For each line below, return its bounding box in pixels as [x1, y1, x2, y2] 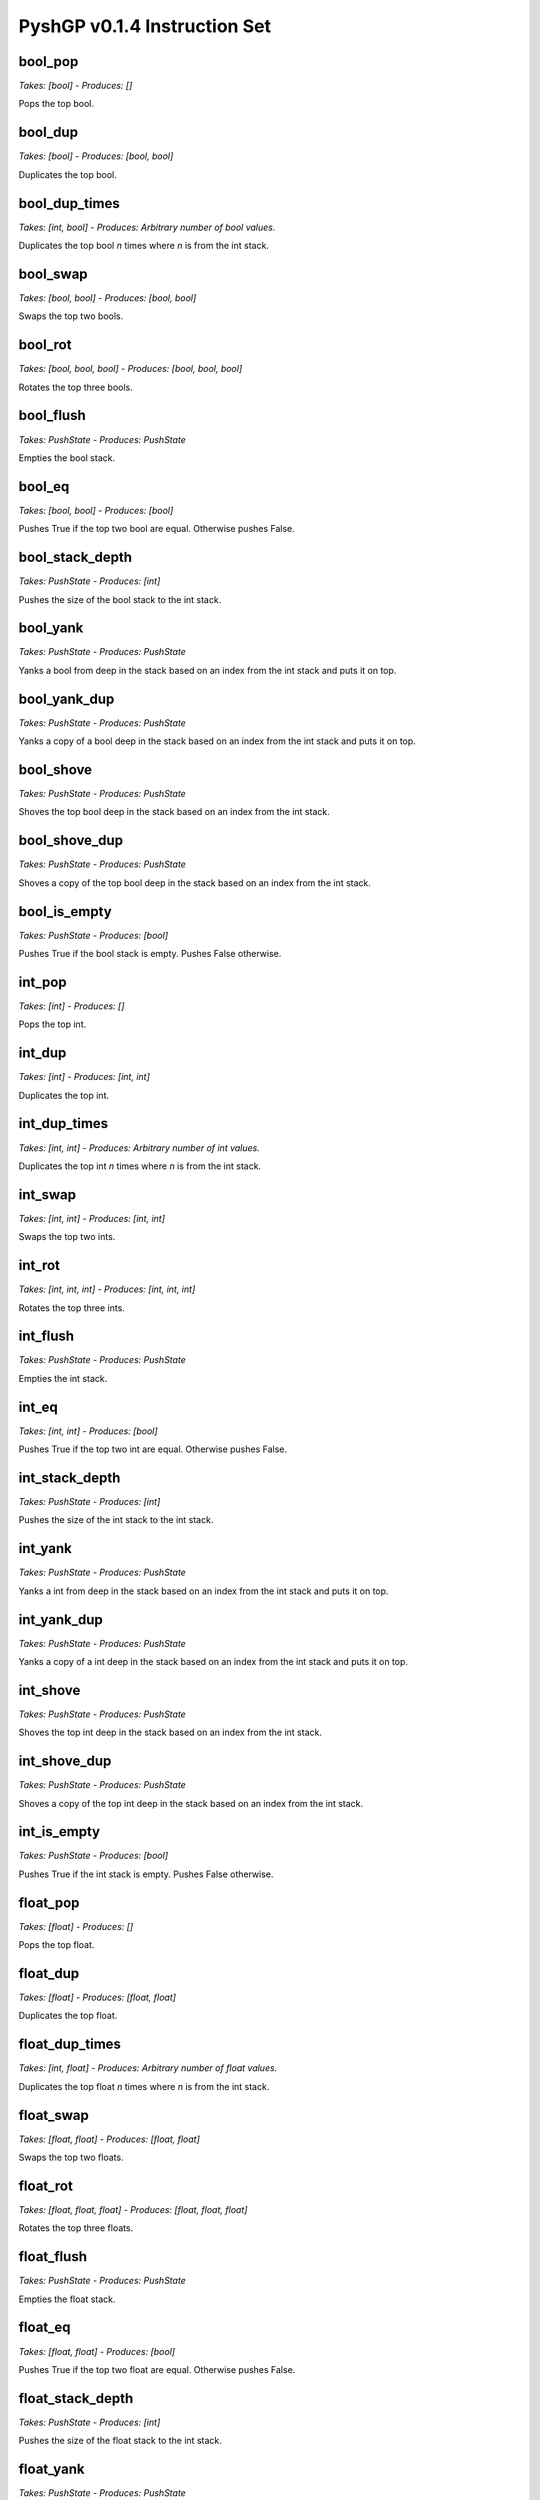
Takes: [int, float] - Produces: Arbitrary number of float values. [18, 2062, 278, 2074]
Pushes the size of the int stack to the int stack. [18, 1514, 214, 1526]
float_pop [18, 1894, 80, 1911]
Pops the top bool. [18, 98, 95, 110]
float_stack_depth [18, 2390, 134, 2407]
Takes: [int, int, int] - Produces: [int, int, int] [18, 1283, 196, 1295]
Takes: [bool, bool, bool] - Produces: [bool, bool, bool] [18, 363, 243, 375]
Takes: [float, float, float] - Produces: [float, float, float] [18, 2203, 248, 2215]
